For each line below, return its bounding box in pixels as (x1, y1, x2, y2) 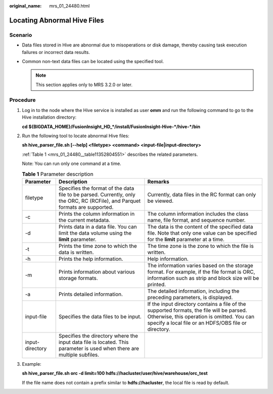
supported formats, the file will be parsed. (147, 307, 247, 314)
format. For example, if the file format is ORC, (147, 268, 255, 275)
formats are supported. (58, 203, 114, 210)
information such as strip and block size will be (147, 274, 259, 282)
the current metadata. (58, 216, 111, 223)
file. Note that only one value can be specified (147, 230, 257, 237)
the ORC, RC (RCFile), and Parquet (58, 197, 141, 204)
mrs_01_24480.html (49, 3, 90, 9)
